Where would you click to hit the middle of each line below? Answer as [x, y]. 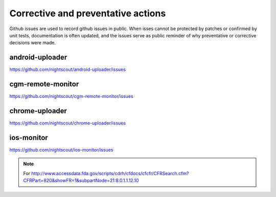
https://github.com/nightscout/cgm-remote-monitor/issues [71, 96]
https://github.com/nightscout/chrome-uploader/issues [68, 123]
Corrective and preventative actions [88, 13]
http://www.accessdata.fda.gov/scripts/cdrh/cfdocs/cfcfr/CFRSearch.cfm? [110, 173]
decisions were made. [33, 43]
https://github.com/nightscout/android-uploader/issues [68, 69]
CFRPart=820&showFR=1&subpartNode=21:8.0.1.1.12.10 [81, 181]
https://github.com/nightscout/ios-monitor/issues [61, 150]
